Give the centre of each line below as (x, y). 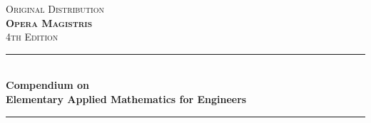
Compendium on (47, 85)
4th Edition (32, 37)
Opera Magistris (49, 22)
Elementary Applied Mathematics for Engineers (126, 98)
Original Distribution (55, 9)
